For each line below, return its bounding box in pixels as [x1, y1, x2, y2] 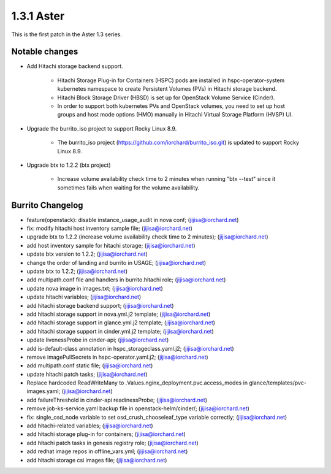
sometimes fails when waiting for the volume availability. [57, 184, 200, 191]
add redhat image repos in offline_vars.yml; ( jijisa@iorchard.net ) [26, 448, 188, 455]
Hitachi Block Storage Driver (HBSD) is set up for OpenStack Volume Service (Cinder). [57, 94, 275, 101]
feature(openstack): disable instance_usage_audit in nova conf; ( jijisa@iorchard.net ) [26, 216, 239, 223]
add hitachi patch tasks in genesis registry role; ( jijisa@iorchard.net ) [26, 439, 199, 446]
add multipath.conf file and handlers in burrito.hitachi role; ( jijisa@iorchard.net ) [26, 276, 226, 283]
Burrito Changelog [11, 200, 83, 210]
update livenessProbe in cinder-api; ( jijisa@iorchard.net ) [26, 336, 169, 343]
